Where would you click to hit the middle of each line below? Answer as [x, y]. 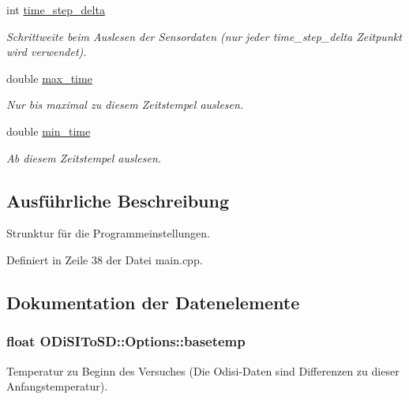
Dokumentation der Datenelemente [153, 302]
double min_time [49, 131]
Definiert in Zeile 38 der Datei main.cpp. [105, 259]
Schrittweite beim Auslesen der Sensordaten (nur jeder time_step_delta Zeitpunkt [204, 36]
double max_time [49, 78]
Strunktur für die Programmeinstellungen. [108, 233]
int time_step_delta [56, 9]
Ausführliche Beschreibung [118, 200]
